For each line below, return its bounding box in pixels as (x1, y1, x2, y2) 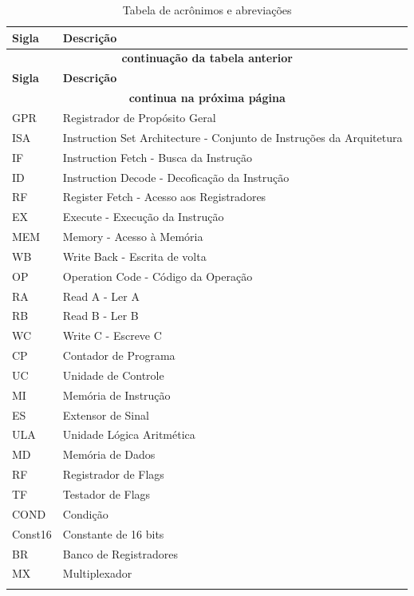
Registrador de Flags (62, 466, 164, 483)
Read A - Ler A (62, 287, 140, 304)
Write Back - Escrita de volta (62, 247, 207, 264)
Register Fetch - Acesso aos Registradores (62, 188, 266, 205)
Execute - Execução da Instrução (62, 208, 224, 225)
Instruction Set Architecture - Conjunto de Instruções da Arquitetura (62, 128, 403, 145)
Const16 (12, 525, 52, 542)
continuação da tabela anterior (121, 49, 293, 66)
